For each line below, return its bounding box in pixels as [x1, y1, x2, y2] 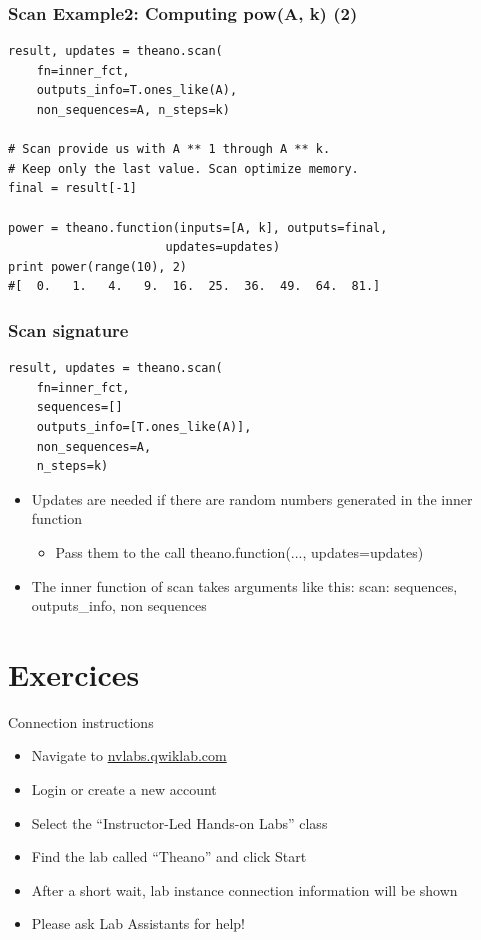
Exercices [8, 653, 140, 694]
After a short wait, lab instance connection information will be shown [31, 879, 458, 900]
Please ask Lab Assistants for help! [31, 913, 246, 934]
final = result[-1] [8, 181, 137, 196]
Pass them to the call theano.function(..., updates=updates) [55, 541, 424, 562]
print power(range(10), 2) [8, 259, 187, 274]
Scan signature [8, 317, 129, 342]
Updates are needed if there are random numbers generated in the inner [31, 488, 473, 509]
